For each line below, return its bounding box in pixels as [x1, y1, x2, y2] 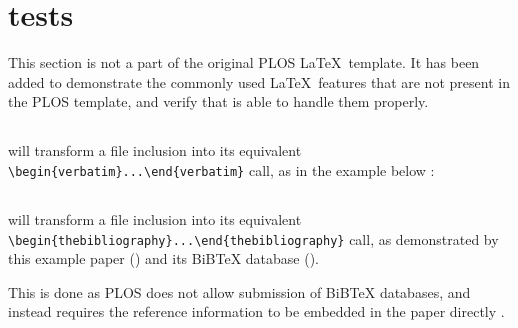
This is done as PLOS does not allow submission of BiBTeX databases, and [8, 281, 471, 302]
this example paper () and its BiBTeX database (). [8, 248, 319, 269]
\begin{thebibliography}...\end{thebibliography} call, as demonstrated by [8, 228, 499, 249]
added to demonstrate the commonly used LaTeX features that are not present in [8, 71, 510, 92]
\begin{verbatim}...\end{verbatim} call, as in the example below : [8, 159, 435, 180]
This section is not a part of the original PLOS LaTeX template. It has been [8, 52, 480, 73]
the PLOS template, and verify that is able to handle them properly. [8, 91, 429, 112]
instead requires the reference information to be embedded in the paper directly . [8, 301, 505, 322]
